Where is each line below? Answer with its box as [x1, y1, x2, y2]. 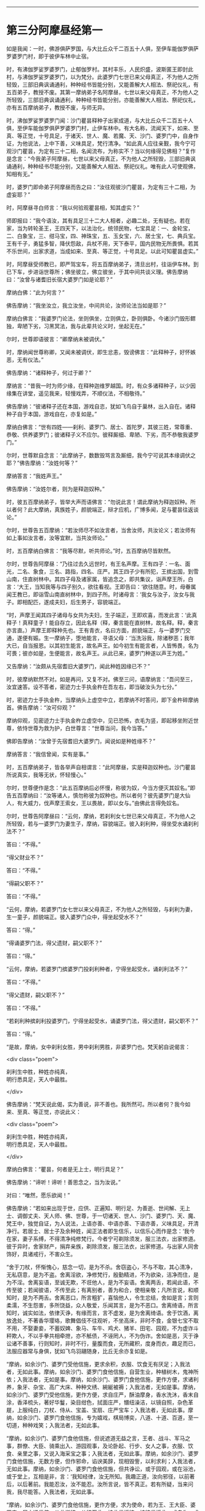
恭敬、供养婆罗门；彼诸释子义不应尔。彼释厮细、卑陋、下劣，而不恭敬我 [6, 430, 188, 438]
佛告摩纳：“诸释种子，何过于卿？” [6, 369, 92, 376]
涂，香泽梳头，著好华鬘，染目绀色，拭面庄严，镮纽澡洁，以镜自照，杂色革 [6, 1398, 193, 1406]
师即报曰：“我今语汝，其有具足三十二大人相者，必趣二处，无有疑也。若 [6, 216, 185, 224]
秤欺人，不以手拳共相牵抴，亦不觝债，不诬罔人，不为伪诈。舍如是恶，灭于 [6, 1332, 193, 1339]
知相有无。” [6, 170, 34, 177]
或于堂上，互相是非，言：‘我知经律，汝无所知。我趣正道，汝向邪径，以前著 [6, 1472, 195, 1480]
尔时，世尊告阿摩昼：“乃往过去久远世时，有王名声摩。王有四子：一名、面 [6, 560, 191, 567]
